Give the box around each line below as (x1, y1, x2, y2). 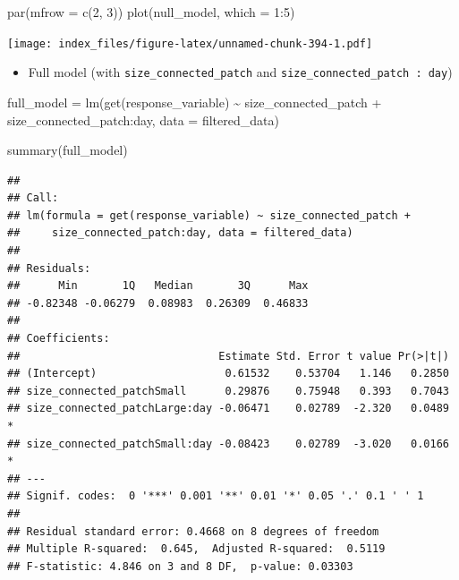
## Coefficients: (7, 332, 110, 345)
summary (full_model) (7, 141, 128, 159)
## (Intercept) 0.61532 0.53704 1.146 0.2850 (7, 367, 449, 380)
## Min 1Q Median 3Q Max (7, 279, 309, 293)
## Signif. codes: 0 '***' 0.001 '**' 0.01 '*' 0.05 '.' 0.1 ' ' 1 (7, 490, 424, 503)
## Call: (7, 192, 59, 205)
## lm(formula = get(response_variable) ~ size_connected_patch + (7, 209, 412, 222)
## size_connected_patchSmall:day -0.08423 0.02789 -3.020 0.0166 (7, 437, 449, 450)
